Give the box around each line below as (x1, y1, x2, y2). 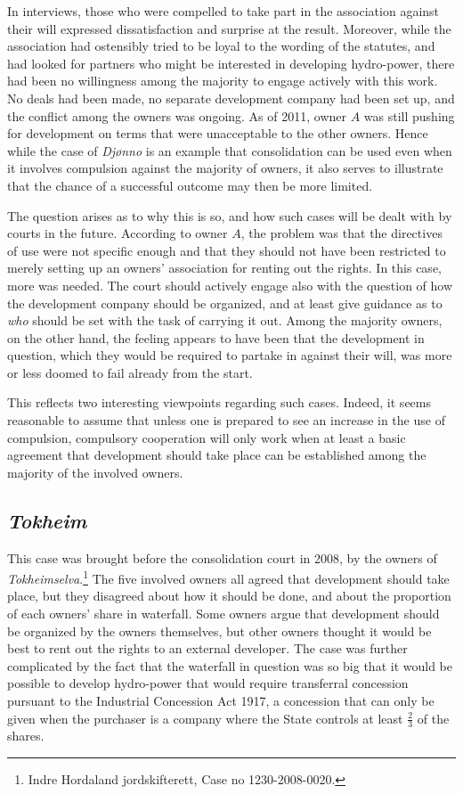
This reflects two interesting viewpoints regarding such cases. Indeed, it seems (7, 393, 431, 412)
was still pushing (363, 106, 455, 125)
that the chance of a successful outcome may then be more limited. (7, 176, 373, 194)
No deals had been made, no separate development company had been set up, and (7, 88, 455, 107)
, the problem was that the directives (240, 224, 443, 242)
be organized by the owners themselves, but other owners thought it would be (7, 621, 432, 640)
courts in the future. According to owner (7, 224, 228, 242)
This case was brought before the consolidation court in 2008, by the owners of (7, 548, 437, 567)
